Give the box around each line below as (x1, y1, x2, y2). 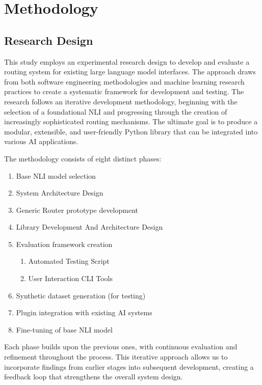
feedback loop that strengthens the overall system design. (4, 371, 183, 382)
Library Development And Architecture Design (16, 222, 163, 232)
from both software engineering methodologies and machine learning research (4, 76, 245, 87)
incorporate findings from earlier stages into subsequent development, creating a (4, 361, 254, 372)
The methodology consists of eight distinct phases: (4, 153, 162, 163)
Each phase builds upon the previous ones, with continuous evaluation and (4, 341, 238, 352)
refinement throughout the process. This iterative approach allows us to (4, 351, 228, 362)
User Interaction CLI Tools (28, 273, 113, 284)
